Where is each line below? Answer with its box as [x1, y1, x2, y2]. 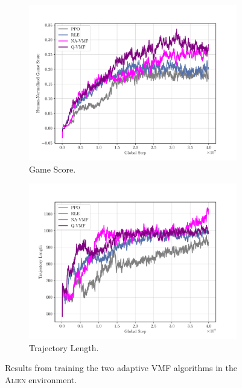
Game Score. [29, 162, 76, 175]
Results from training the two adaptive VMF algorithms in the [5, 361, 237, 374]
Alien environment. [5, 373, 77, 386]
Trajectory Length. [29, 341, 99, 354]
